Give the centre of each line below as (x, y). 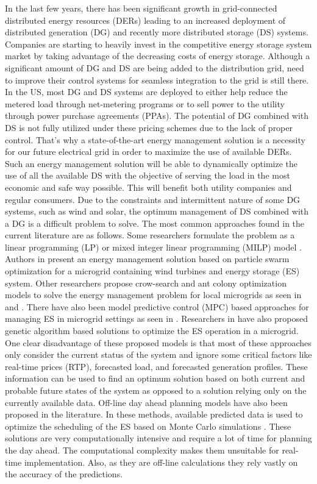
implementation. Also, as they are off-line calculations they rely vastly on (161, 462)
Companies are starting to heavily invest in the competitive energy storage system (158, 44)
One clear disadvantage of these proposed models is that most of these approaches (158, 342)
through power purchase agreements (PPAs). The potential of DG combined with (157, 116)
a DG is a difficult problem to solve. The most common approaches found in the (155, 223)
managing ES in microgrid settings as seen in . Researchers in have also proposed (157, 319)
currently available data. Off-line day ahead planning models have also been (146, 402)
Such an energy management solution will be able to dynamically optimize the (151, 163)
